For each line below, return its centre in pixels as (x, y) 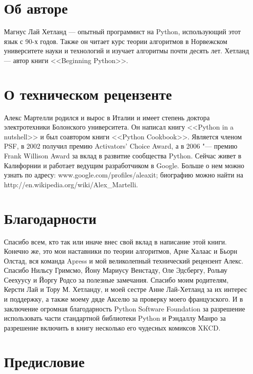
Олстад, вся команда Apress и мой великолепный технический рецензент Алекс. (124, 260)
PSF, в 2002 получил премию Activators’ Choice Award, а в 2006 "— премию (121, 146)
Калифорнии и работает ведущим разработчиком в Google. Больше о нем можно (124, 165)
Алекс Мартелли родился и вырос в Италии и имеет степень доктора (107, 117)
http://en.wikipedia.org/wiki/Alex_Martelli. (71, 184)
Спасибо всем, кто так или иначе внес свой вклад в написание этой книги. (115, 241)
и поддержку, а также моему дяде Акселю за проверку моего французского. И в (124, 299)
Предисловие (44, 361)
